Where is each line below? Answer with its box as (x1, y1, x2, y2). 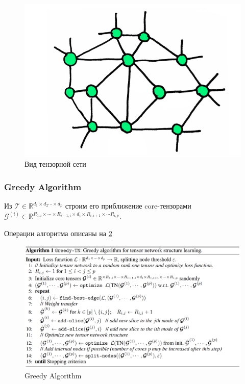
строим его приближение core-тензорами (65, 200, 191, 211)
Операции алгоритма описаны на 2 (4, 227, 112, 238)
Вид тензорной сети (24, 159, 86, 169)
